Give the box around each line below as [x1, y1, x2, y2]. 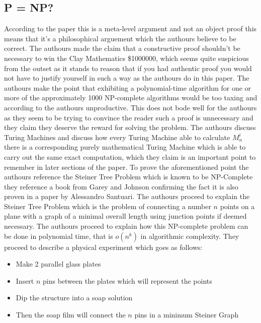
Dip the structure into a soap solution [16, 292, 133, 303]
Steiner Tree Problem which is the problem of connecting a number [4, 201, 211, 211]
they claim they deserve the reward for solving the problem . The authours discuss [4, 122, 256, 133]
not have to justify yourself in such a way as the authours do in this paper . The [4, 73, 249, 83]
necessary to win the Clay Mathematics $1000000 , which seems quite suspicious [4, 52, 249, 63]
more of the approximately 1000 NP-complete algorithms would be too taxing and [4, 92, 257, 103]
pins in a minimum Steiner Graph [134, 309, 239, 320]
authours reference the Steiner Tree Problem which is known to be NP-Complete [4, 171, 253, 182]
